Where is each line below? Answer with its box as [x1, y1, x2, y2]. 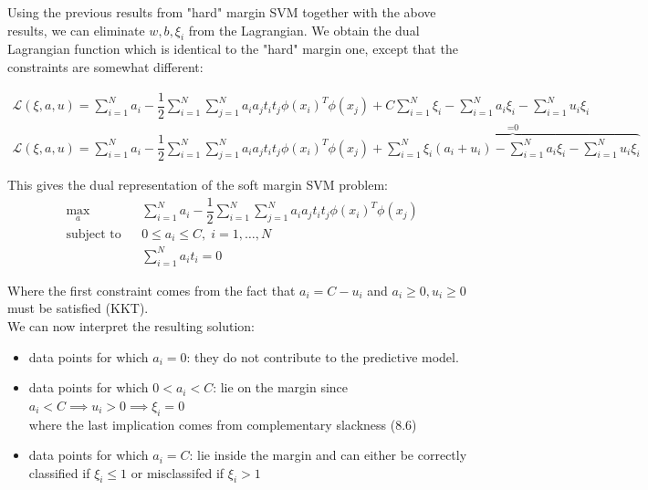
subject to [66, 227, 121, 241]
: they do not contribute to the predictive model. [186, 347, 459, 366]
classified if [28, 463, 90, 482]
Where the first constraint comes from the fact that [7, 280, 296, 299]
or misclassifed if [131, 463, 225, 482]
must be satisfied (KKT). [7, 298, 149, 318]
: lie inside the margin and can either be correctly [189, 445, 467, 464]
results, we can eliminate [7, 20, 145, 39]
